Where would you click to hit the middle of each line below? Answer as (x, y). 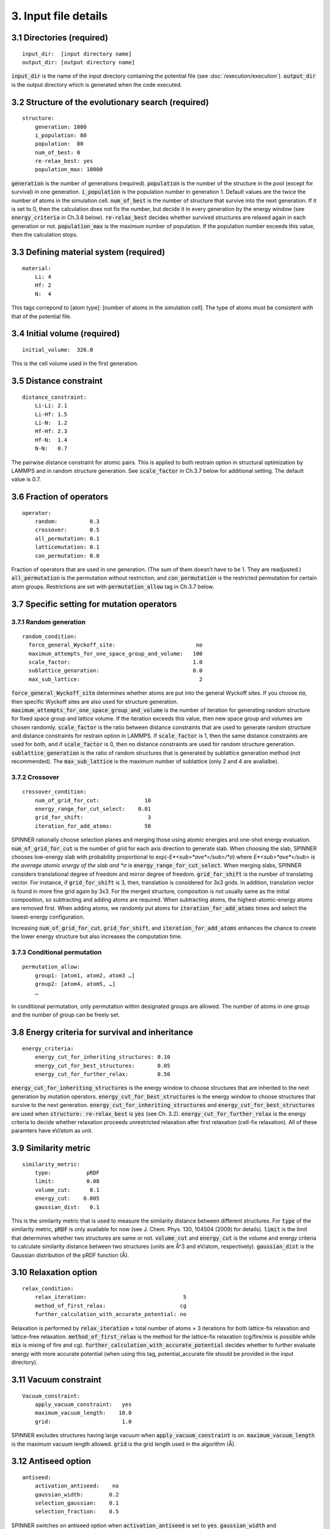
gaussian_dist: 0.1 (67, 1207)
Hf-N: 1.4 (51, 440)
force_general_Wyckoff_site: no (116, 645)
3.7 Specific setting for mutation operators (94, 604)
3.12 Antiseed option (51, 1461)
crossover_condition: (54, 792)
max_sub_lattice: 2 (116, 679)
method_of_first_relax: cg (110, 1305)
